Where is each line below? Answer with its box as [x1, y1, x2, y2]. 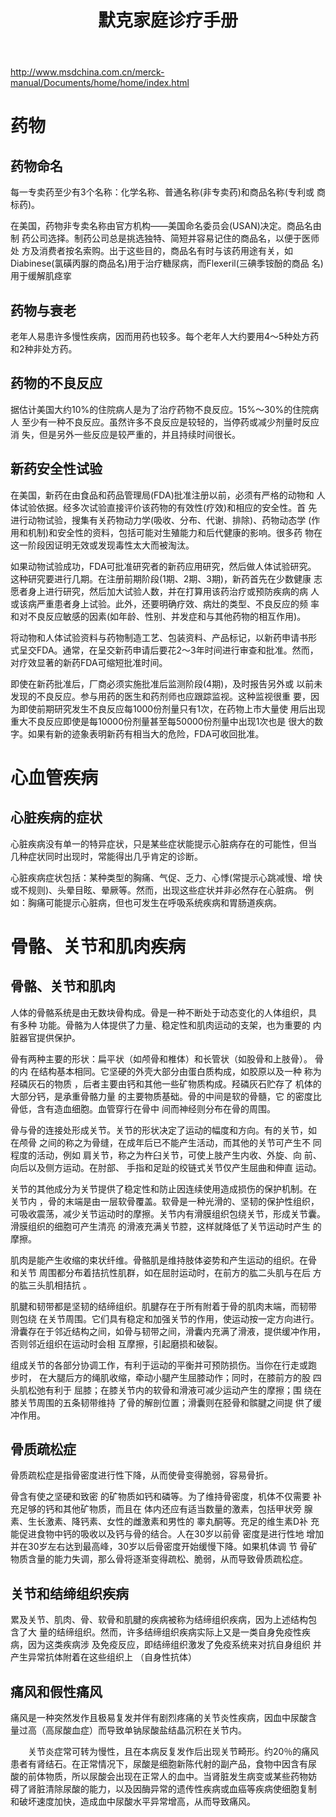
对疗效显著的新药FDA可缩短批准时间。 [10, 656, 168, 668]
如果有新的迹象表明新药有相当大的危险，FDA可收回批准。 [27, 727, 265, 740]
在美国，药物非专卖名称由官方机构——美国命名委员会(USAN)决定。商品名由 [10, 220, 322, 232]
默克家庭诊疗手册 [97, 9, 238, 32]
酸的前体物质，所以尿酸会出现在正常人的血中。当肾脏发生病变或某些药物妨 [10, 1771, 317, 1783]
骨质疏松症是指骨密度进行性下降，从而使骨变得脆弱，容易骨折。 [10, 1469, 273, 1481]
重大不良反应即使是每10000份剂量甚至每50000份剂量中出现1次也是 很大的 [10, 715, 315, 727]
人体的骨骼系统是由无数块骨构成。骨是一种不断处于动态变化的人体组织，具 [10, 1006, 317, 1018]
